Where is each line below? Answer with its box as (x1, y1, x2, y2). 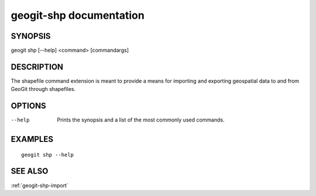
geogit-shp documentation (11, 9, 145, 22)
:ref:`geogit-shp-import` (11, 182, 68, 189)
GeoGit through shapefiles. (11, 86, 76, 93)
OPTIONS (11, 101, 46, 111)
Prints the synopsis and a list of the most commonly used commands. (57, 116, 225, 123)
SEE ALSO (11, 166, 49, 176)
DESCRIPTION (11, 62, 64, 72)
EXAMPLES (11, 134, 54, 144)
